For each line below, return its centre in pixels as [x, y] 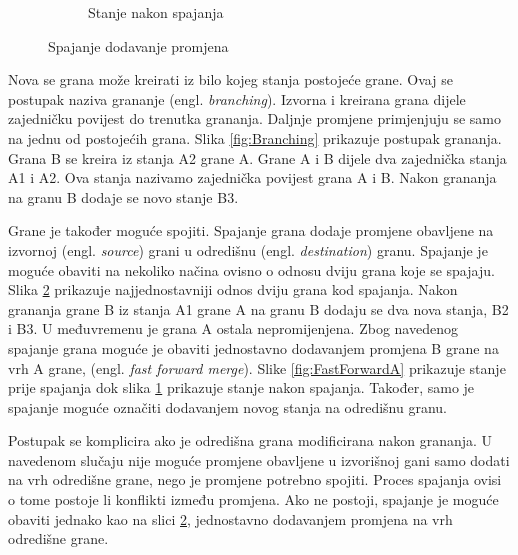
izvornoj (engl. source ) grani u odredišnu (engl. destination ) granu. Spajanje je [248, 249]
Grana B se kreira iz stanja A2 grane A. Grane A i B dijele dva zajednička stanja [257, 157]
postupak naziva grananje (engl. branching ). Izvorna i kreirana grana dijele [237, 98]
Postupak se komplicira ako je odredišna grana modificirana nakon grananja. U [250, 440]
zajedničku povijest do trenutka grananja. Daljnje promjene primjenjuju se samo [254, 118]
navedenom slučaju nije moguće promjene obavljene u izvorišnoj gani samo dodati [259, 459]
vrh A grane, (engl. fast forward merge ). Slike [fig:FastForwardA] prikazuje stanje [257, 367]
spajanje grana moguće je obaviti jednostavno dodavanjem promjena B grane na [253, 347]
